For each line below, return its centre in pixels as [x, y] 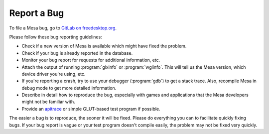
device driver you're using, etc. [54, 74]
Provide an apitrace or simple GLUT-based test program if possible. [91, 109]
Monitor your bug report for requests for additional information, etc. [91, 60]
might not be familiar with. [48, 102]
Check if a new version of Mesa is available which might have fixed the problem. [104, 46]
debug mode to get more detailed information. [69, 88]
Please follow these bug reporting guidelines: [56, 37]
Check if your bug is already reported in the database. [77, 53]
